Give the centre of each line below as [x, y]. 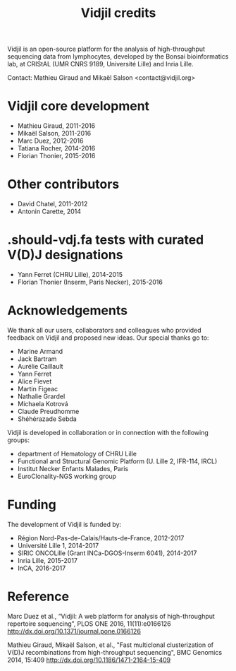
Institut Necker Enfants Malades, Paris [73, 468]
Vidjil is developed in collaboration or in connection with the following [108, 432]
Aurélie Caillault [40, 366]
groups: [19, 440]
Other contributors [63, 184]
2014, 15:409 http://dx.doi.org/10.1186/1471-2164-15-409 [89, 660]
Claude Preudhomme [48, 411]
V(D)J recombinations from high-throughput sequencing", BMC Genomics [115, 652]
